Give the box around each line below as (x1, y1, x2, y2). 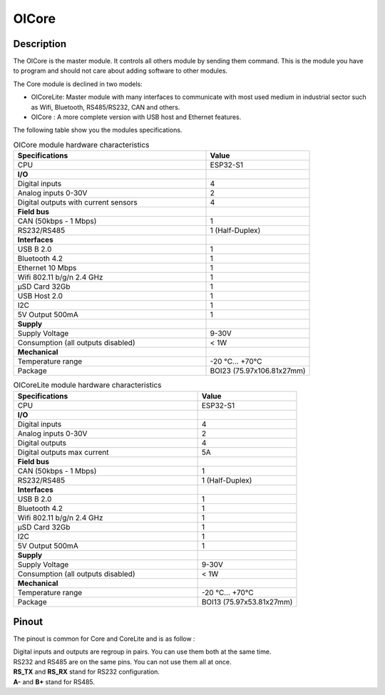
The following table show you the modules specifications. (13, 125, 183, 135)
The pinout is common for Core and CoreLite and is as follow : (13, 634, 195, 643)
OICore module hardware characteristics (13, 140, 150, 150)
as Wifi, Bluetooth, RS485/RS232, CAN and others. (31, 103, 180, 111)
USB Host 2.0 (17, 291, 63, 301)
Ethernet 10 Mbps (17, 263, 77, 273)
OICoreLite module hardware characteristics (13, 380, 162, 390)
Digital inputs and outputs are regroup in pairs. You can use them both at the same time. (13, 647, 272, 656)
